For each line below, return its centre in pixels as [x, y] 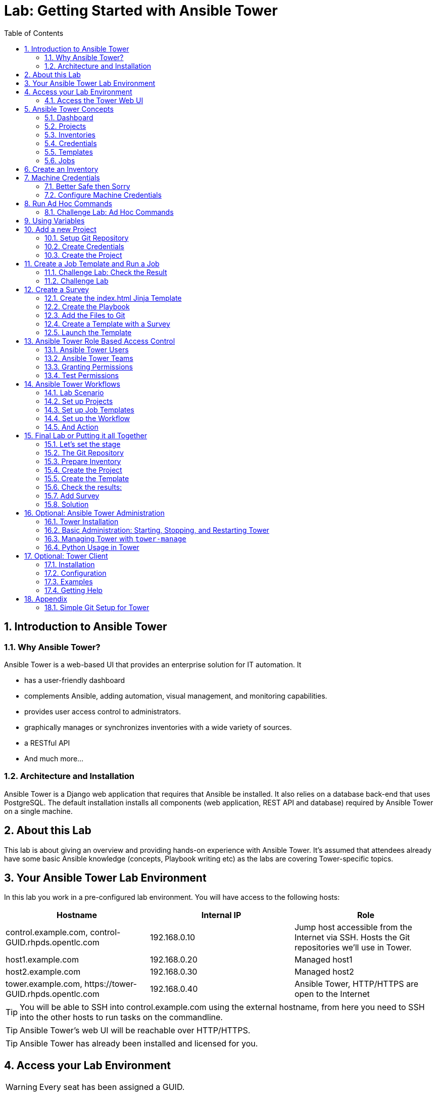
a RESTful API [47, 743]
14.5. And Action [71, 427]
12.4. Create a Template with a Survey [107, 324]
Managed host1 [323, 960]
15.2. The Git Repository [84, 452]
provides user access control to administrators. [103, 711]
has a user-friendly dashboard [75, 680]
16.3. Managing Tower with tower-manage [115, 538]
